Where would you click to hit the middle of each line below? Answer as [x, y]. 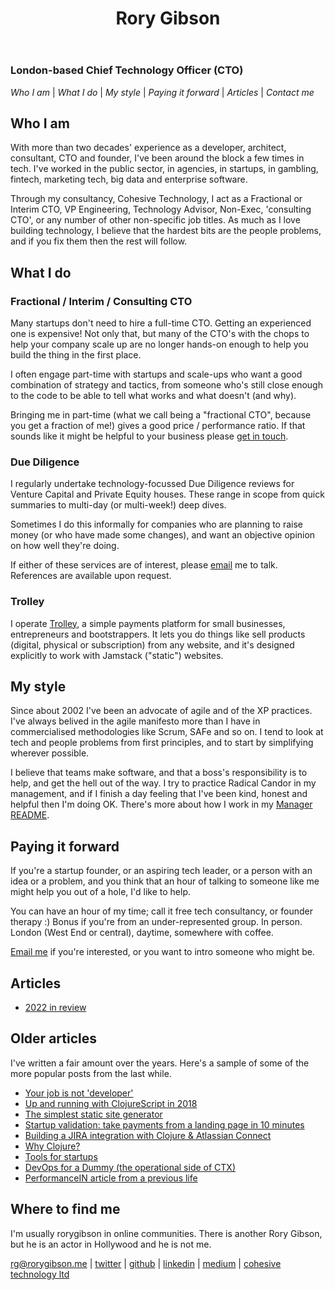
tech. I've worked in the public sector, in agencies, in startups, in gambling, [164, 169]
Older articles [53, 1038]
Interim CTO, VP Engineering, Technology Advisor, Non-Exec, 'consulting [161, 209]
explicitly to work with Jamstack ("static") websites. [117, 655]
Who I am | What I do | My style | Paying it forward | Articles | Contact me [162, 92]
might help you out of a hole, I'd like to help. [101, 892]
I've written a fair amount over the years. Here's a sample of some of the [160, 1063]
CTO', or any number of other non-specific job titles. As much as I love [155, 220]
